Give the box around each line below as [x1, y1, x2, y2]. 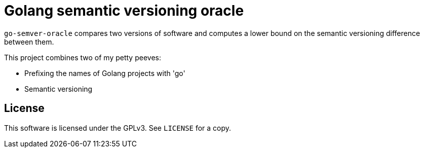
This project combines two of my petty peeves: [4, 53, 161, 62]
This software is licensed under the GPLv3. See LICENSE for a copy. [4, 123, 232, 132]
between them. [4, 37, 54, 46]
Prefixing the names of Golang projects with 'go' [24, 68, 185, 78]
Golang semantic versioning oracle [4, 2, 244, 19]
